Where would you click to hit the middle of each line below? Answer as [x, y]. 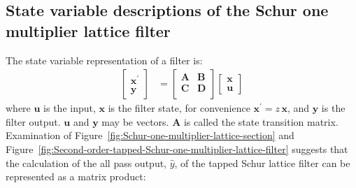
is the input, [70, 108]
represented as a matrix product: [76, 176]
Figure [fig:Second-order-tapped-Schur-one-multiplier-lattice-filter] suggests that [177, 149]
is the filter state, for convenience [179, 108]
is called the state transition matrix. [261, 121]
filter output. [33, 121]
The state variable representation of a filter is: [104, 60]
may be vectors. [135, 121]
